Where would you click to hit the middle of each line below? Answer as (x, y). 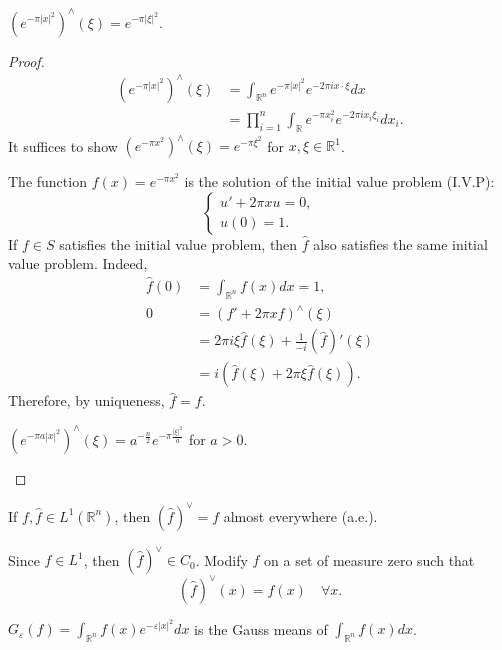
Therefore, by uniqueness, (86, 400)
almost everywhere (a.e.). (300, 515)
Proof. (26, 60)
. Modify (221, 559)
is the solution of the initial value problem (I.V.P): (339, 181)
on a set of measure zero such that (369, 559)
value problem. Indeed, (78, 263)
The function (47, 181)
